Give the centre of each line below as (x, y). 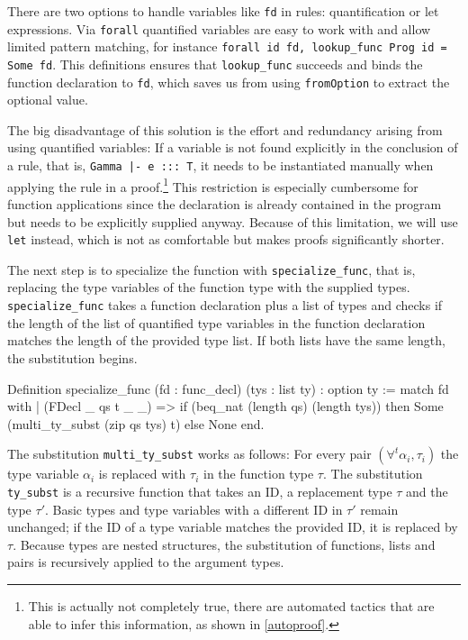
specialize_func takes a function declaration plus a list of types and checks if (225, 305)
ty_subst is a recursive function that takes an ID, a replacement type (200, 491)
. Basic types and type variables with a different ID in (193, 509)
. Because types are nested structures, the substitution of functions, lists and (224, 544)
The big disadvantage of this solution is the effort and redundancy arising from (225, 129)
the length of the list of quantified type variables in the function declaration (216, 322)
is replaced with (142, 474)
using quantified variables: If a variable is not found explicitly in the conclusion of (233, 147)
